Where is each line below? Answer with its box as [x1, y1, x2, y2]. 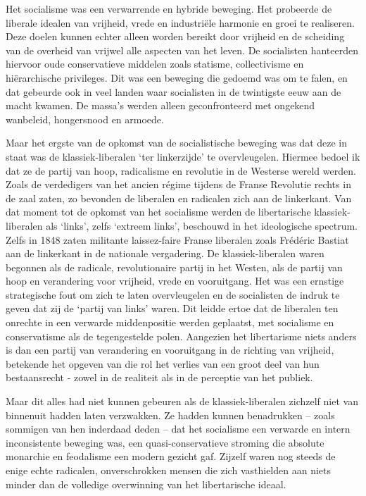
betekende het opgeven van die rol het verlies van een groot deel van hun [6, 356, 320, 371]
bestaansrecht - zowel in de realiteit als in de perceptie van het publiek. [6, 370, 313, 385]
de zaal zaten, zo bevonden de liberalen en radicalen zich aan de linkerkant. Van [6, 190, 352, 205]
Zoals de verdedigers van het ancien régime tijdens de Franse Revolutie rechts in [6, 177, 351, 192]
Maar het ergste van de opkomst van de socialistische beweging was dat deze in [6, 135, 348, 150]
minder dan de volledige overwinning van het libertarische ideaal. [6, 476, 286, 491]
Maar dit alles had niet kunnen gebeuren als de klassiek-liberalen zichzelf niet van [6, 394, 358, 409]
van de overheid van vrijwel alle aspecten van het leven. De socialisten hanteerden [6, 42, 359, 57]
